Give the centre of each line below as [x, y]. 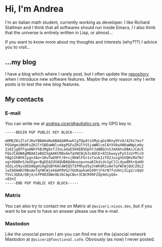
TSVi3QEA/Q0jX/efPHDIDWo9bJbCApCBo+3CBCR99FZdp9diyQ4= [61, 175]
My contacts [24, 99]
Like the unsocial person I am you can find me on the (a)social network [76, 234]
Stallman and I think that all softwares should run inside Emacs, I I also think [80, 27]
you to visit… [18, 47]
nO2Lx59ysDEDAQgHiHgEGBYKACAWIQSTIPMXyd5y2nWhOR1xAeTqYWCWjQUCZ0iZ [74, 166]
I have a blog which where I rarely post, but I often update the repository [77, 74]
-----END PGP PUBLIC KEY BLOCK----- [42, 183]
